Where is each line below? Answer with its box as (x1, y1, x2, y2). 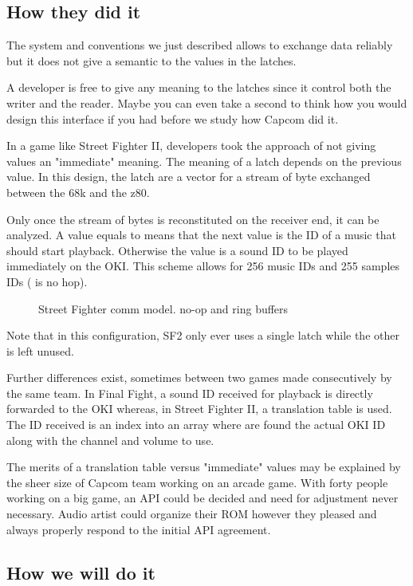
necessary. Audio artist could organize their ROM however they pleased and (6, 505, 377, 522)
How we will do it (6, 560, 155, 584)
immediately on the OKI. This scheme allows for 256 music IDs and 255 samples (6, 258, 400, 274)
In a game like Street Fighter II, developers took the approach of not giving (6, 137, 376, 154)
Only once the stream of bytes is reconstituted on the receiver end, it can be (6, 210, 380, 227)
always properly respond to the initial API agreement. (6, 521, 271, 537)
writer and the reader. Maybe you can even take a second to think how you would (6, 94, 407, 111)
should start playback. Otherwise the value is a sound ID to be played (6, 242, 348, 258)
